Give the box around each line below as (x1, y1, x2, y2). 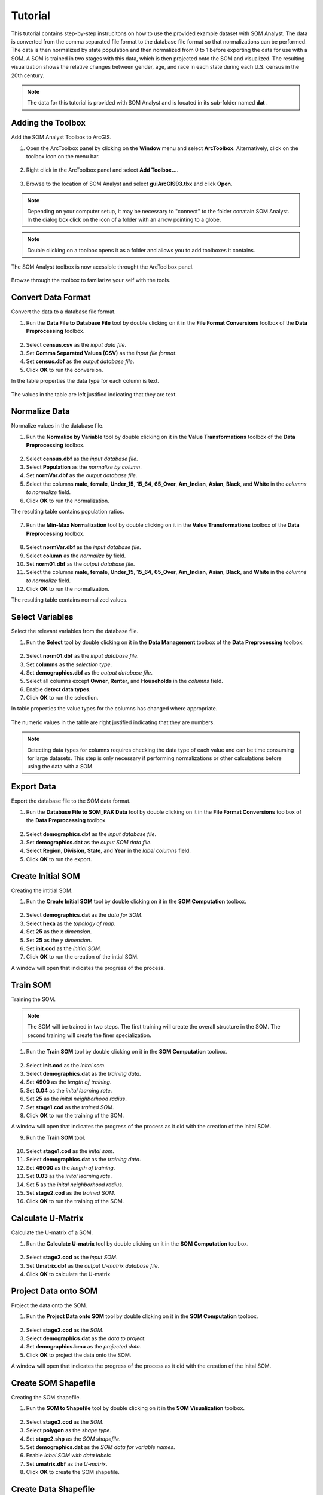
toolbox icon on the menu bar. (26, 152, 100, 160)
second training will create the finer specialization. (27, 1032, 152, 1039)
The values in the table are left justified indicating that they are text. (11, 390, 178, 398)
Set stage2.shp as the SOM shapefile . (26, 1435, 121, 1442)
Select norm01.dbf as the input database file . (26, 652, 139, 660)
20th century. (11, 72, 45, 79)
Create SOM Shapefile (11, 1378, 96, 1388)
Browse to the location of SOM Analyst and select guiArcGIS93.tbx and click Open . (26, 180, 233, 187)
